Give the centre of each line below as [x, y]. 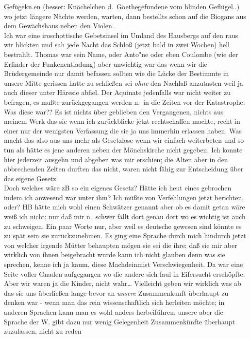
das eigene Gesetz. [31, 178]
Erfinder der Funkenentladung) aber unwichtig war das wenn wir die [106, 64]
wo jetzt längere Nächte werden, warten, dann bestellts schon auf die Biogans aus [125, 16]
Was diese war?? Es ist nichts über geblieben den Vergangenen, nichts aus [114, 111]
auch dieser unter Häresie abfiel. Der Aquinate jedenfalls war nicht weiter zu [117, 92]
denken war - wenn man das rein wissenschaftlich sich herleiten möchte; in [114, 302]
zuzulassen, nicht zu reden [43, 331]
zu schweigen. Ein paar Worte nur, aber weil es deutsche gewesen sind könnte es [123, 226]
